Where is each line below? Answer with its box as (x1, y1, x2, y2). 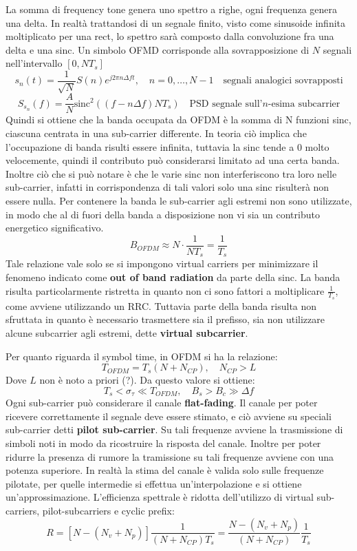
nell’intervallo (6, 56, 63, 70)
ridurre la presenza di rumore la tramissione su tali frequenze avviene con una (6, 449, 334, 464)
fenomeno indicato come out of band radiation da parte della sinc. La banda (6, 269, 340, 284)
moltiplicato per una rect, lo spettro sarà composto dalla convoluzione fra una (6, 29, 334, 43)
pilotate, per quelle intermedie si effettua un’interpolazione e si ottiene (6, 476, 302, 490)
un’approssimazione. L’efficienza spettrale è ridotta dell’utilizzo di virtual (6, 490, 314, 504)
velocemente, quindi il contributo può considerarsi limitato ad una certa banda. (6, 153, 340, 167)
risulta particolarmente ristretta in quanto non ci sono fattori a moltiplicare (6, 283, 325, 298)
